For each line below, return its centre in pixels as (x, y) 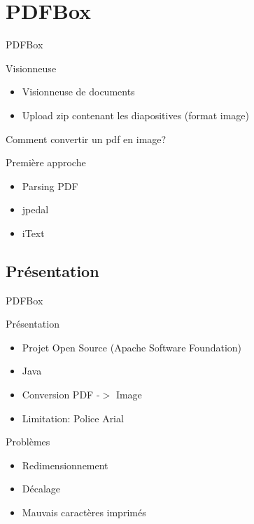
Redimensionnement (65, 465)
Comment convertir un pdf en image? (86, 139)
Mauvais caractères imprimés (84, 512)
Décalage (41, 489)
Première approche (46, 162)
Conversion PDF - (61, 395)
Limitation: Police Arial (73, 418)
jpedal (35, 209)
